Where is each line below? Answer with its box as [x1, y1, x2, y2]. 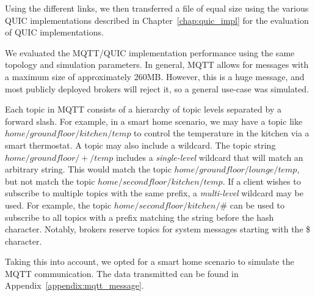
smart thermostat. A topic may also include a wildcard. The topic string [5, 138, 276, 151]
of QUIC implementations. [5, 26, 104, 39]
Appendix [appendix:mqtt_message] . [5, 279, 144, 292]
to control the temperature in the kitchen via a [134, 127, 310, 139]
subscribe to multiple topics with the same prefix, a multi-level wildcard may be [5, 187, 303, 199]
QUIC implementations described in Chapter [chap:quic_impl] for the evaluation [5, 13, 309, 26]
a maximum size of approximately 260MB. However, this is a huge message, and [5, 70, 305, 83]
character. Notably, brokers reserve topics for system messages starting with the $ [5, 223, 311, 235]
